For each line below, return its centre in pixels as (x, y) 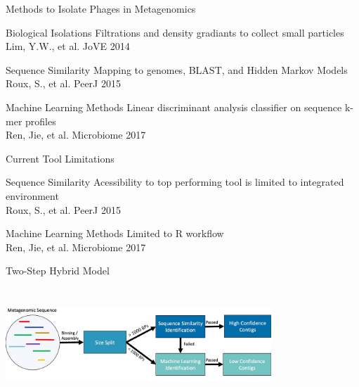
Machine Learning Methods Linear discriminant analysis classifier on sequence (174, 107)
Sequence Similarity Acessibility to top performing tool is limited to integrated (175, 182)
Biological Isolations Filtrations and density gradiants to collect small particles (175, 32)
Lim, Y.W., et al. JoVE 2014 (68, 46)
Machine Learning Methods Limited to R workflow (115, 233)
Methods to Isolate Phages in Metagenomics (101, 8)
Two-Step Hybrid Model (58, 271)
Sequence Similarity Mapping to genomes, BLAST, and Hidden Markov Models (177, 69)
